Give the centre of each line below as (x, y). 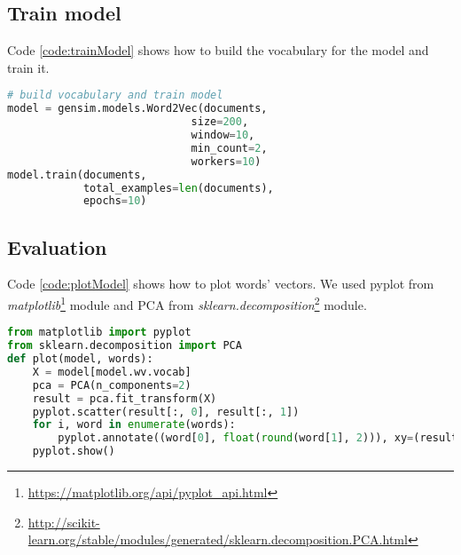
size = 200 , (220, 122)
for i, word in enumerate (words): (134, 425)
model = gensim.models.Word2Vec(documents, (137, 109)
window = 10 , (223, 135)
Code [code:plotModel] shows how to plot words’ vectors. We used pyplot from (221, 284)
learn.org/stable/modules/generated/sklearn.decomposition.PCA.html (218, 539)
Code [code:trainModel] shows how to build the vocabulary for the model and (218, 50)
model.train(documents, (77, 174)
